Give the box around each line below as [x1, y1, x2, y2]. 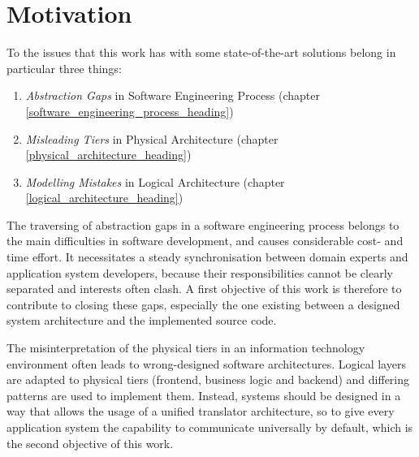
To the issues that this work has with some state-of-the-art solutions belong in [6, 44, 396, 61]
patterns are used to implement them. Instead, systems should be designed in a [6, 386, 401, 403]
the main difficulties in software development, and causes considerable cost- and [6, 232, 404, 249]
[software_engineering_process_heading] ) [25, 102, 234, 119]
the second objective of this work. [6, 434, 174, 451]
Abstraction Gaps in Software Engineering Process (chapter [25, 87, 320, 104]
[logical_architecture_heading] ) [25, 189, 184, 206]
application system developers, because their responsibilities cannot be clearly [6, 264, 393, 281]
